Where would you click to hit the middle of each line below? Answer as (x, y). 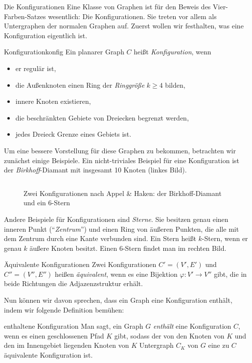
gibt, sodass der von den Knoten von (169, 335)
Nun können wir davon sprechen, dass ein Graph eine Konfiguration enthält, (118, 300)
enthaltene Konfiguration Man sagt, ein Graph (74, 326)
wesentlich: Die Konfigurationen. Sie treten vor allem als (132, 16)
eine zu (219, 345)
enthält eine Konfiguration (192, 326)
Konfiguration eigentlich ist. (46, 35)
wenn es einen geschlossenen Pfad (54, 335)
